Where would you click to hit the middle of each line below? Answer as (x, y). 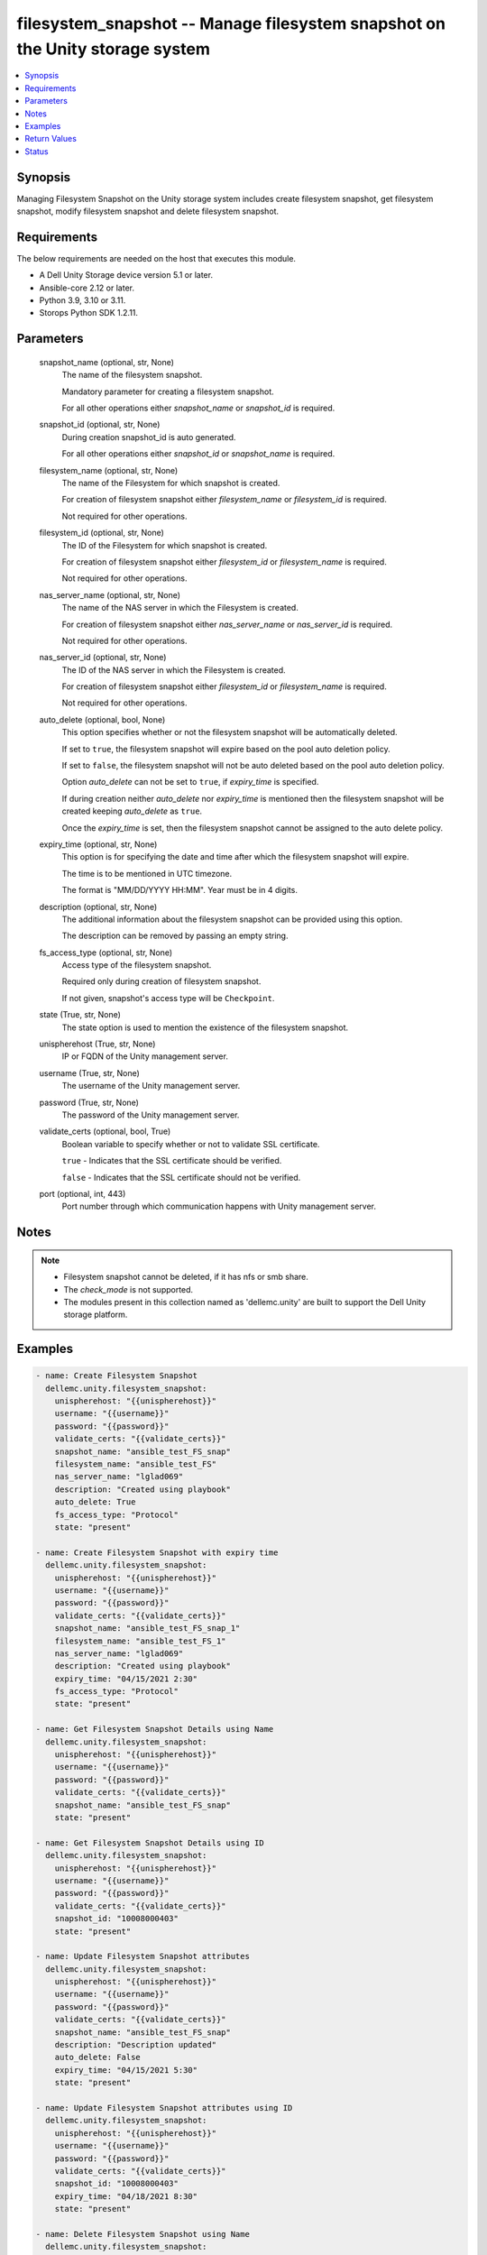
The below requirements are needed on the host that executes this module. (156, 258)
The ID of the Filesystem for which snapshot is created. (165, 545)
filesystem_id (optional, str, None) (101, 533)
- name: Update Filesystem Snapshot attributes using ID (164, 2108)
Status (37, 151)
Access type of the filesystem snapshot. (137, 965)
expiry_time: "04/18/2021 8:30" (126, 2196)
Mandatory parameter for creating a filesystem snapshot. (168, 391)
